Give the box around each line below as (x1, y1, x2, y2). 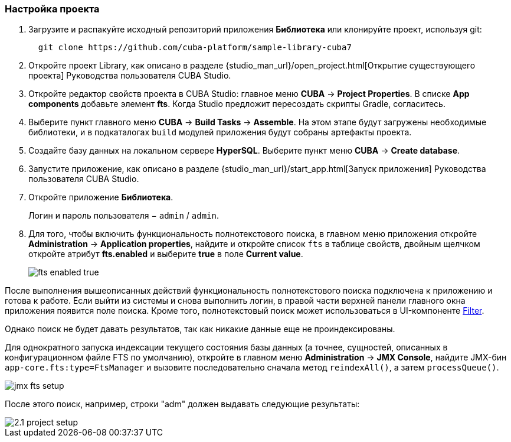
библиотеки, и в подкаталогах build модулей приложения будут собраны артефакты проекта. (28, 127, 412, 138)
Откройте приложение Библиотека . (28, 192, 173, 203)
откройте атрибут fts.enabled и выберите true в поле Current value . (28, 249, 303, 259)
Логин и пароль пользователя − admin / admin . (28, 210, 219, 221)
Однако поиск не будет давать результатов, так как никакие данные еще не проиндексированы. (5, 324, 395, 334)
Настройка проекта (5, 3, 100, 15)
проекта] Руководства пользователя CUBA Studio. (28, 70, 231, 81)
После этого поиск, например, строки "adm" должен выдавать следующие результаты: (5, 399, 360, 409)
